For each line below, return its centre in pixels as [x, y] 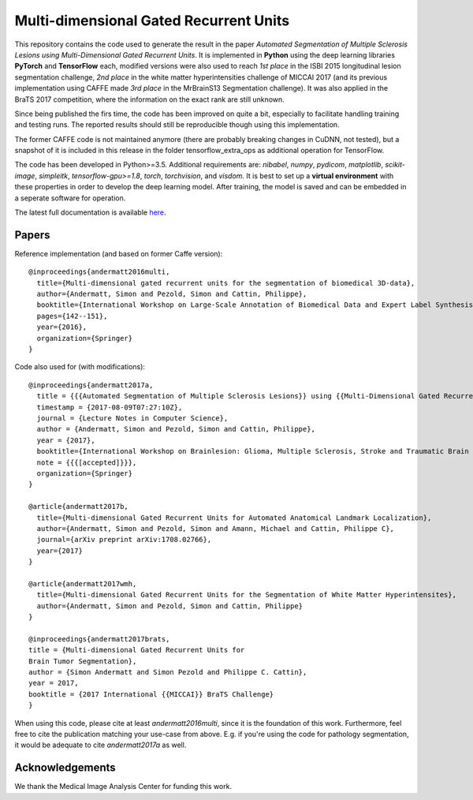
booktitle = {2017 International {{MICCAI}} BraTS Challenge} [151, 694]
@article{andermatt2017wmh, [83, 583]
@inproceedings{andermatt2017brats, [99, 639]
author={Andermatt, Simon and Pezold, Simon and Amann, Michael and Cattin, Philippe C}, [215, 528]
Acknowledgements [65, 768]
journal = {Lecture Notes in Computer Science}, [132, 418]
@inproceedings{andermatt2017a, [91, 385]
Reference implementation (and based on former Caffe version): [119, 253]
